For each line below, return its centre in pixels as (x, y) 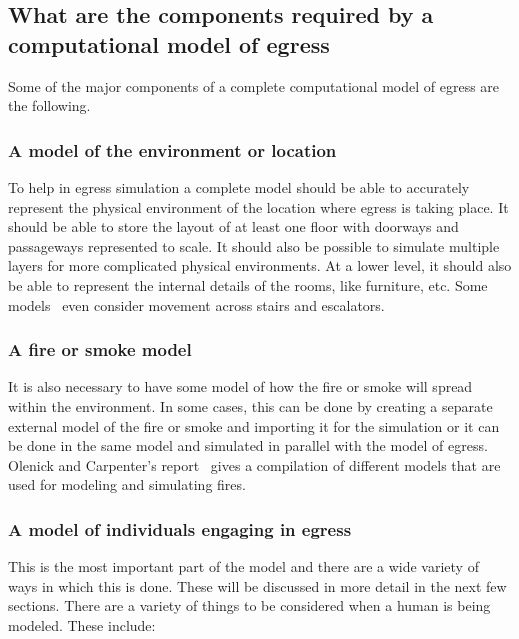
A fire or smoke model (100, 349)
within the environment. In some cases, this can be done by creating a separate (250, 405)
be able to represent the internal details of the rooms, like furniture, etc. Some (248, 284)
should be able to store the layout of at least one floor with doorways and (233, 226)
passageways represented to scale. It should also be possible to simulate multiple (254, 245)
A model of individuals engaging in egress (180, 528)
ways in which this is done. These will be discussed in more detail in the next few (257, 585)
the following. (49, 105)
